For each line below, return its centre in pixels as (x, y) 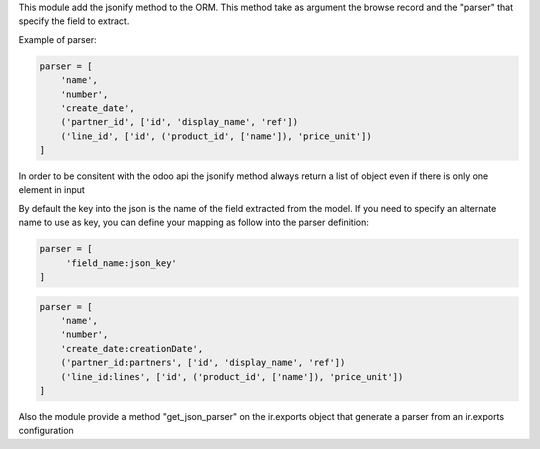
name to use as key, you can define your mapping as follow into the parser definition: (194, 222)
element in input (51, 190)
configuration (46, 431)
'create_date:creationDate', (132, 348)
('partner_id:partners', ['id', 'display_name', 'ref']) (203, 363)
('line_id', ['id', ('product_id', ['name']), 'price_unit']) (216, 136)
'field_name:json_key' (121, 263)
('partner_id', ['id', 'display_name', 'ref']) (179, 122)
